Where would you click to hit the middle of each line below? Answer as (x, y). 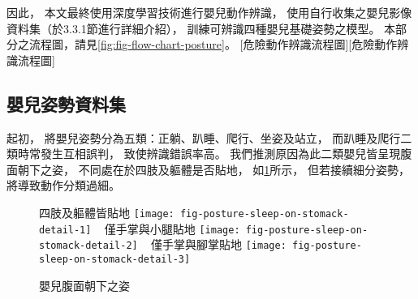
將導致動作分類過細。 (63, 185)
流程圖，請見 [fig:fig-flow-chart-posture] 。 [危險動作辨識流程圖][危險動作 (213, 44)
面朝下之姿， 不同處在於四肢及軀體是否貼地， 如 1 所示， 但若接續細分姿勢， (208, 169)
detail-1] (65, 230)
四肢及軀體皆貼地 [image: (107, 212)
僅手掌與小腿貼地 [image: (172, 228)
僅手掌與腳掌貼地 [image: (219, 244)
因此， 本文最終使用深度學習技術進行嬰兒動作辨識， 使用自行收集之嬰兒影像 (209, 12)
